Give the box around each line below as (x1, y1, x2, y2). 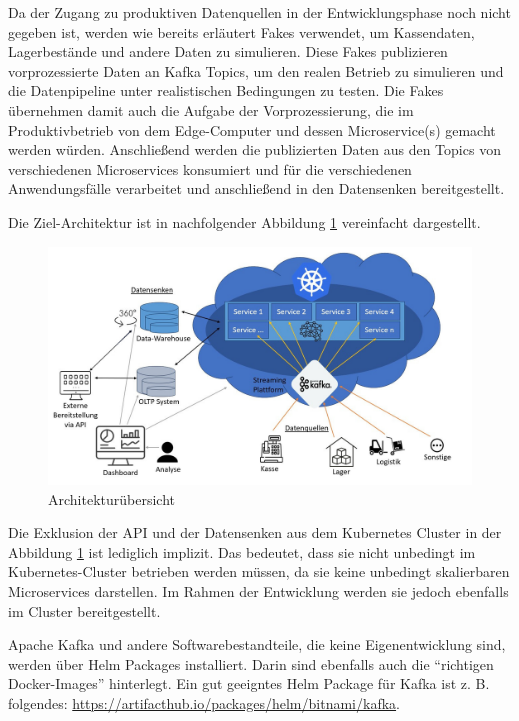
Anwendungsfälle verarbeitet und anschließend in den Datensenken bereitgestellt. (8, 178, 505, 199)
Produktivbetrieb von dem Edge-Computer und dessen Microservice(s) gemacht (8, 119, 496, 140)
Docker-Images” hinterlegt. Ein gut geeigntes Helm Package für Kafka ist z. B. (8, 673, 490, 694)
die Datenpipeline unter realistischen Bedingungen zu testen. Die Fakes (8, 80, 444, 101)
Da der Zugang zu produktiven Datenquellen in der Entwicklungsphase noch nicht (8, 2, 511, 22)
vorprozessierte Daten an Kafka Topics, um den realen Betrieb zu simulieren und (8, 60, 504, 81)
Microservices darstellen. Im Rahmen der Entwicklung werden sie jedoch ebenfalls (8, 581, 509, 601)
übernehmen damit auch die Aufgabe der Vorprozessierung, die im (8, 99, 414, 120)
